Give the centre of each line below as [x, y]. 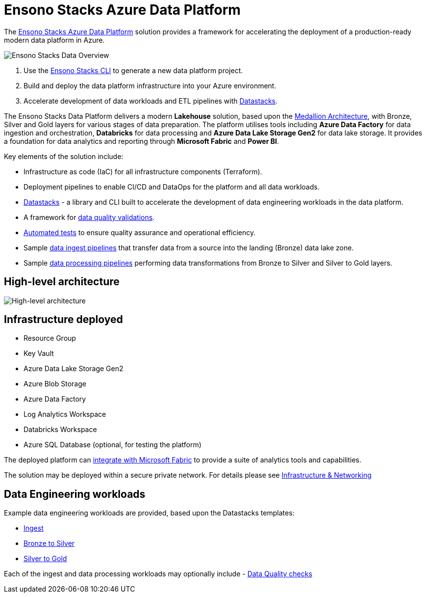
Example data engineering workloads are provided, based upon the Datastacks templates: [149, 513]
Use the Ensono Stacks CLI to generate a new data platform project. [133, 70]
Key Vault [39, 353]
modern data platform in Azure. [54, 40]
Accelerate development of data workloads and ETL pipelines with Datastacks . [151, 101]
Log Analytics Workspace [65, 414]
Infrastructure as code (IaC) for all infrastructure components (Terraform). [143, 171]
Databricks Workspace [60, 430]
